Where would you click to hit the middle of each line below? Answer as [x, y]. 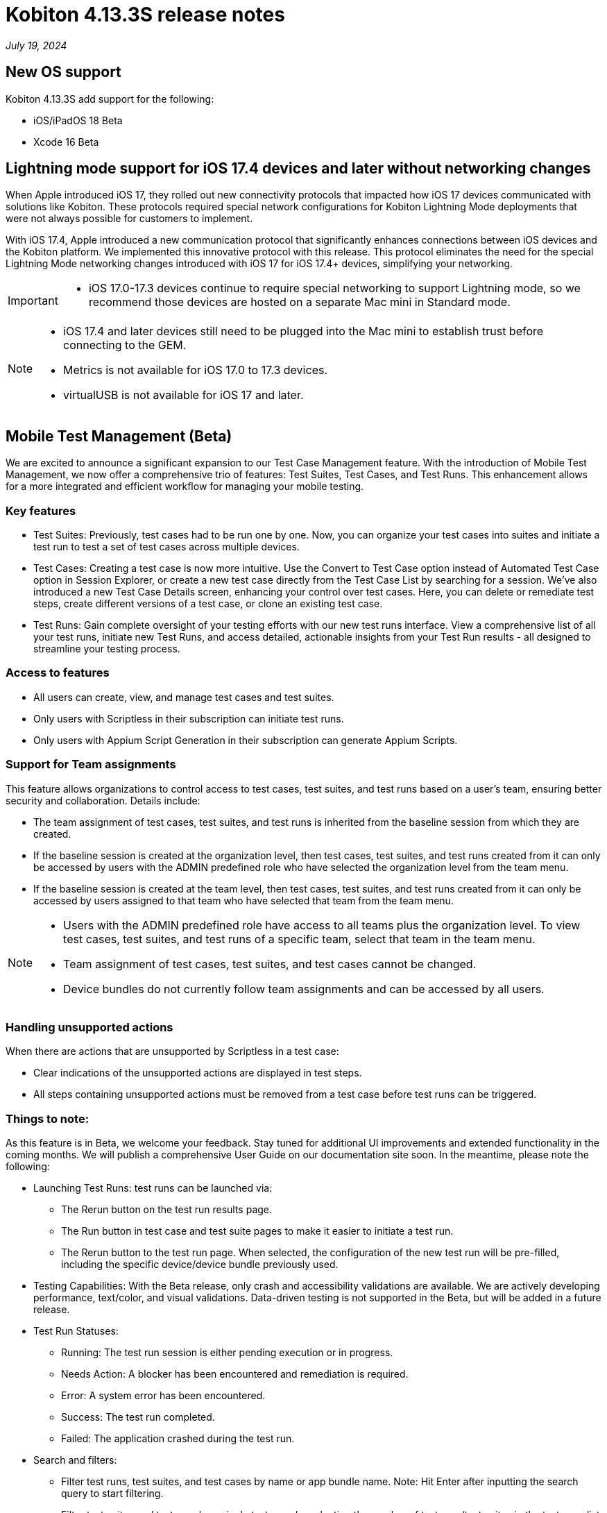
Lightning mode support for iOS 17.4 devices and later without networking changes [298, 169]
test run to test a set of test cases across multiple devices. [166, 547]
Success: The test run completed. [138, 1417]
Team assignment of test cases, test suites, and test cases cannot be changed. [270, 964]
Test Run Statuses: [76, 1331]
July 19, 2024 [36, 45]
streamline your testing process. [107, 649]
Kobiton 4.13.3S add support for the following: [110, 99]
